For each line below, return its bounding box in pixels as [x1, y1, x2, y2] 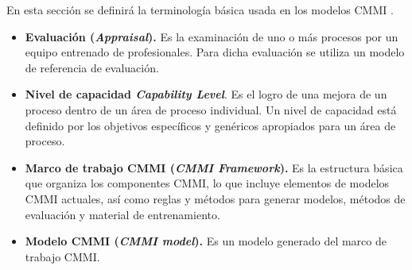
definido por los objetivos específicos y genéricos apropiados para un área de [25, 117, 396, 133]
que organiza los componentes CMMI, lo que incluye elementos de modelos [25, 175, 390, 191]
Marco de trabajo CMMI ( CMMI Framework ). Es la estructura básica [25, 159, 403, 175]
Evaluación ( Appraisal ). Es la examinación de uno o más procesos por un [25, 28, 398, 44]
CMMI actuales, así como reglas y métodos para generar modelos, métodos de [25, 190, 406, 206]
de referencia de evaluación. [25, 59, 159, 75]
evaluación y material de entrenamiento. [25, 206, 220, 222]
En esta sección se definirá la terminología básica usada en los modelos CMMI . [6, 2, 394, 17]
